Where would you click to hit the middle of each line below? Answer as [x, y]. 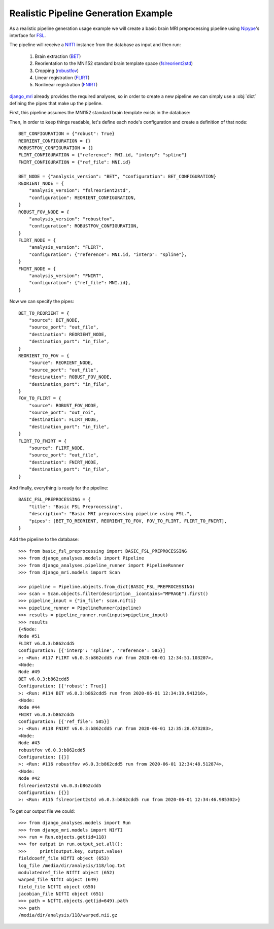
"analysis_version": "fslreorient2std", [80, 191]
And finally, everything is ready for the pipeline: [59, 488]
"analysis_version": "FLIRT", [66, 247]
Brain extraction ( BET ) [58, 56]
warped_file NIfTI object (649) [59, 880]
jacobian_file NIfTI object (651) [61, 894]
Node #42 [29, 778]
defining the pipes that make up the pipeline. [56, 104]
